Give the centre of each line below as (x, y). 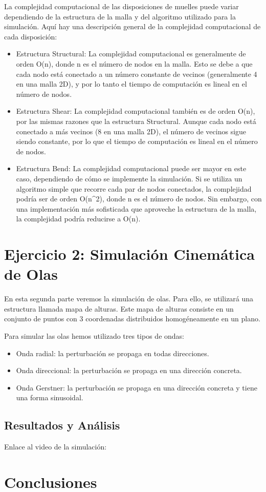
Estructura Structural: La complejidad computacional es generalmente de (131, 54)
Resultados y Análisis (62, 425)
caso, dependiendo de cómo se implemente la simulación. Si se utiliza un (129, 178)
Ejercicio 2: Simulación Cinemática (130, 254)
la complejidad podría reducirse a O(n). (78, 219)
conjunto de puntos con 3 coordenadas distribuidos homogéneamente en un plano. (132, 319)
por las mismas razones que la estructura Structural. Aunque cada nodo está (136, 121)
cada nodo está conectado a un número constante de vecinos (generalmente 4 (137, 74)
